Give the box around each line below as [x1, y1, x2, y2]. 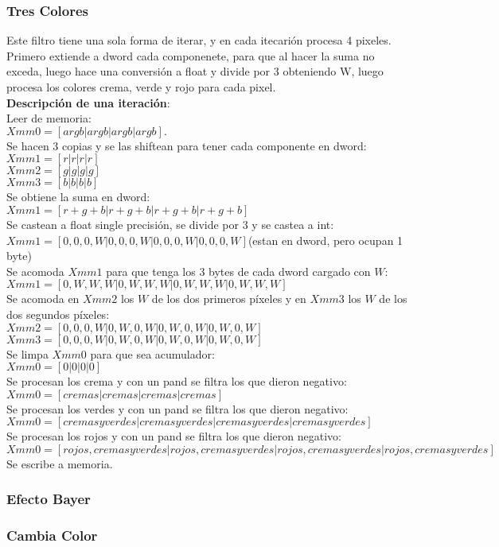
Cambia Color [6, 526, 98, 545]
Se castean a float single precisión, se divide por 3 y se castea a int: [6, 215, 334, 232]
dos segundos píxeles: [6, 305, 110, 322]
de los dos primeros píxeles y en [151, 290, 306, 307]
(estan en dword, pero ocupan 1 [248, 231, 403, 248]
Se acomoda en [6, 290, 80, 307]
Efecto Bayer [6, 489, 91, 509]
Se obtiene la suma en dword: [6, 188, 150, 205]
